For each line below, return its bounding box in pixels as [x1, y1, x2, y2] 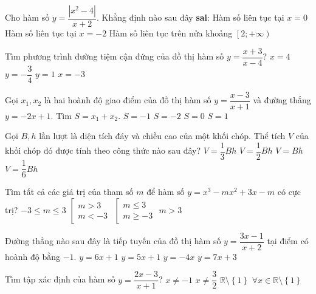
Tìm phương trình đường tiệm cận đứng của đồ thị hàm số [5, 50, 224, 63]
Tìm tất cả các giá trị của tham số [5, 185, 134, 198]
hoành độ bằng [5, 250, 61, 262]
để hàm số [146, 185, 185, 198]
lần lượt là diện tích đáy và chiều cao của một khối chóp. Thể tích [39, 129, 286, 142]
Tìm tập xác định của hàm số [5, 273, 115, 285]
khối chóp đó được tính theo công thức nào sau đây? [5, 144, 201, 157]
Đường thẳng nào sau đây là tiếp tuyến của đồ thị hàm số [5, 234, 221, 247]
